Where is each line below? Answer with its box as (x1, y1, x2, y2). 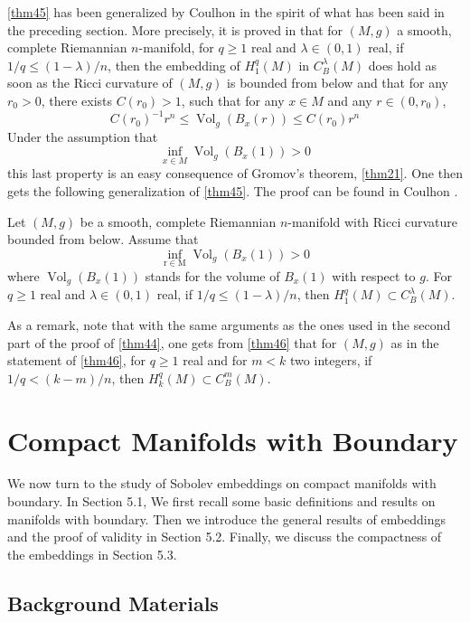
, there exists (41, 90, 113, 109)
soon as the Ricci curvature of (7, 73, 173, 92)
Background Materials (7, 589, 219, 617)
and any (327, 90, 372, 109)
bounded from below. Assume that (7, 230, 199, 249)
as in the (390, 333, 439, 352)
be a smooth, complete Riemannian (80, 212, 277, 231)
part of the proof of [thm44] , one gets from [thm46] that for (7, 333, 337, 352)
